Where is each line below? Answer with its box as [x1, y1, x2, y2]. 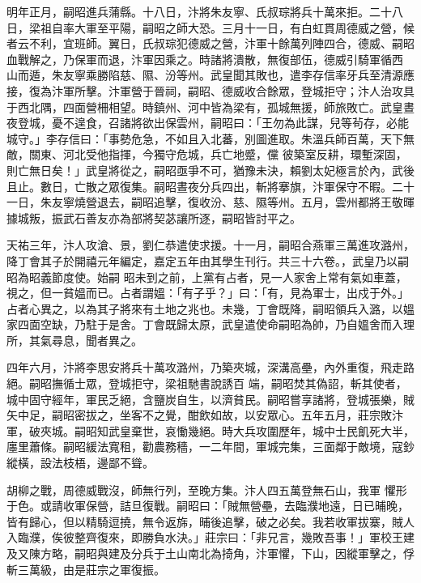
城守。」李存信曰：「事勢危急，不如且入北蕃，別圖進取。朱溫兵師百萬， [6, 130, 381, 147]
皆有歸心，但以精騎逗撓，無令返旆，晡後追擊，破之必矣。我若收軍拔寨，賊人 [6, 513, 415, 530]
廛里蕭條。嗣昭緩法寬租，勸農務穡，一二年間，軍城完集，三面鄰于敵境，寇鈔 [6, 438, 415, 455]
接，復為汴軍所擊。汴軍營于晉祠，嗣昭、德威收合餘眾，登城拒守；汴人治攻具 [6, 82, 415, 99]
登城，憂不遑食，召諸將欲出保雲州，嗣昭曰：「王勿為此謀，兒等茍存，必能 [17, 114, 409, 131]
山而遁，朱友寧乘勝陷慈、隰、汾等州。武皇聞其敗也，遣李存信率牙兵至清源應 [6, 66, 415, 83]
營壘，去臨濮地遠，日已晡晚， [249, 497, 409, 514]
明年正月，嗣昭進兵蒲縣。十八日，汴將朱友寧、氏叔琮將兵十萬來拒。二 [6, 3, 381, 19]
